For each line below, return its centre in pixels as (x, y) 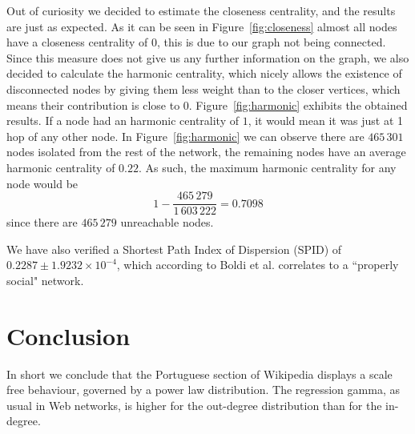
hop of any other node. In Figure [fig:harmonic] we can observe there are (185, 136)
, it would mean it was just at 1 (326, 121)
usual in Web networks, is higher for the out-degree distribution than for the (194, 405)
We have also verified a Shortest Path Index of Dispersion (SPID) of (174, 249)
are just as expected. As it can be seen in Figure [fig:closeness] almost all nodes (202, 26)
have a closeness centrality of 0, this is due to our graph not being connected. (196, 42)
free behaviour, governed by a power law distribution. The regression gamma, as (203, 390)
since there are (42, 222)
